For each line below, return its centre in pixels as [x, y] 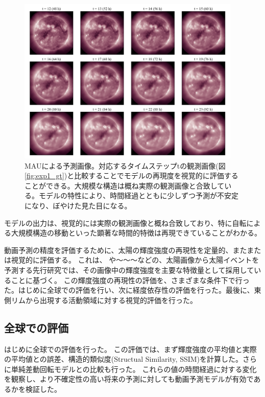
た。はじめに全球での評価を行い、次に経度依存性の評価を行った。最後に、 [129, 290]
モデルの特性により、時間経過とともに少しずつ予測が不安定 [138, 195]
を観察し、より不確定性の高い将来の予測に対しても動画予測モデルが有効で [129, 379]
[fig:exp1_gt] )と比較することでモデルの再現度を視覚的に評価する [131, 176]
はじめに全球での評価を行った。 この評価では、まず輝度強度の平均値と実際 [130, 349]
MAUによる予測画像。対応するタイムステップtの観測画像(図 [125, 165]
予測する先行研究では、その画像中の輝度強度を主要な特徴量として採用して [129, 270]
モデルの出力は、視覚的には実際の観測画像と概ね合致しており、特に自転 [125, 223]
